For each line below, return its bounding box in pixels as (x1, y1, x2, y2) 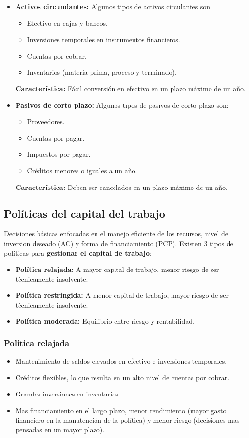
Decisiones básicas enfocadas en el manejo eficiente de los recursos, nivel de (4, 229, 229, 239)
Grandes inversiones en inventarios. (15, 389, 120, 399)
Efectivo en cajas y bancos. (27, 18, 108, 28)
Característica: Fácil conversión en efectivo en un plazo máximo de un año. (15, 83, 246, 93)
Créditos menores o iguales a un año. (27, 165, 137, 175)
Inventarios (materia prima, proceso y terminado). (27, 67, 177, 77)
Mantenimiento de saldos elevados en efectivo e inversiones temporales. (15, 356, 227, 366)
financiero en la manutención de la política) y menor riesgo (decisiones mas (15, 415, 240, 425)
